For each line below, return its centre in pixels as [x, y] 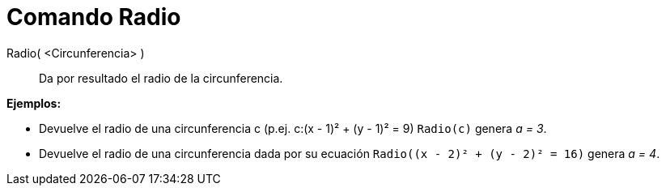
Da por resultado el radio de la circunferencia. [161, 78]
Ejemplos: [34, 103]
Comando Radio [94, 17]
